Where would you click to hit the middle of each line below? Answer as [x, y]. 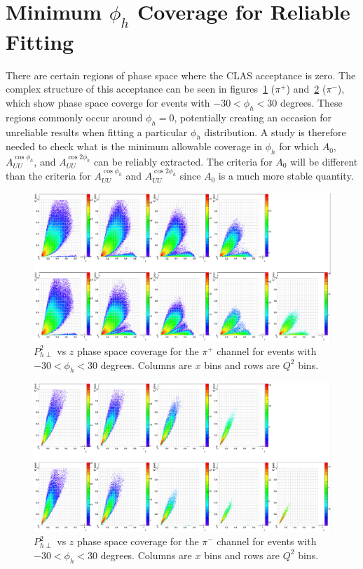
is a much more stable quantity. [286, 176]
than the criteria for [48, 176]
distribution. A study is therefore [275, 132]
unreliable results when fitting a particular [97, 132]
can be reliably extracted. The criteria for [183, 161]
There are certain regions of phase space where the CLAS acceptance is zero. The [181, 75]
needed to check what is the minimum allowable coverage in [134, 146]
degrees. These [311, 102]
